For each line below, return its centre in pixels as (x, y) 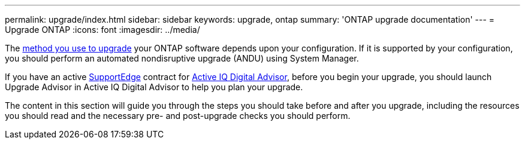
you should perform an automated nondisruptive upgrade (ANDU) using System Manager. (182, 58)
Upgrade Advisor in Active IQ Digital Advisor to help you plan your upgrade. (154, 87)
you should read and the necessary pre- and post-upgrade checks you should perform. (178, 116)
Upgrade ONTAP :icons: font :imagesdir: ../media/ (102, 30)
